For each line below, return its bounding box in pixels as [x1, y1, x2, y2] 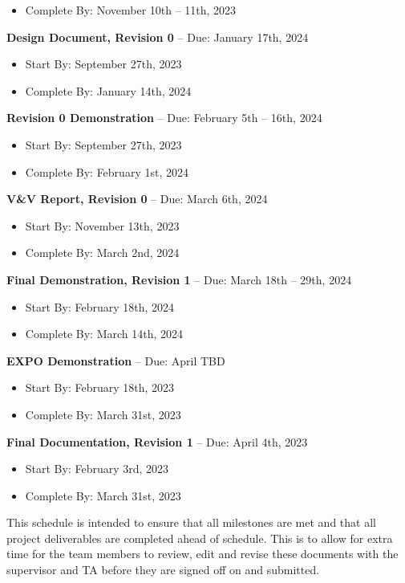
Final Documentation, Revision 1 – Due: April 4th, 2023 [6, 433, 308, 450]
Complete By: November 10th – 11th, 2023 [25, 2, 237, 18]
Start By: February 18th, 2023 [25, 379, 175, 396]
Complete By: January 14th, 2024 [25, 82, 192, 99]
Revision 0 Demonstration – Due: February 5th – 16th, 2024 [6, 109, 322, 126]
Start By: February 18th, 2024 [25, 298, 175, 315]
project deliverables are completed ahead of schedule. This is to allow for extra [6, 529, 393, 546]
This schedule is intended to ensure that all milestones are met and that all [6, 514, 376, 531]
